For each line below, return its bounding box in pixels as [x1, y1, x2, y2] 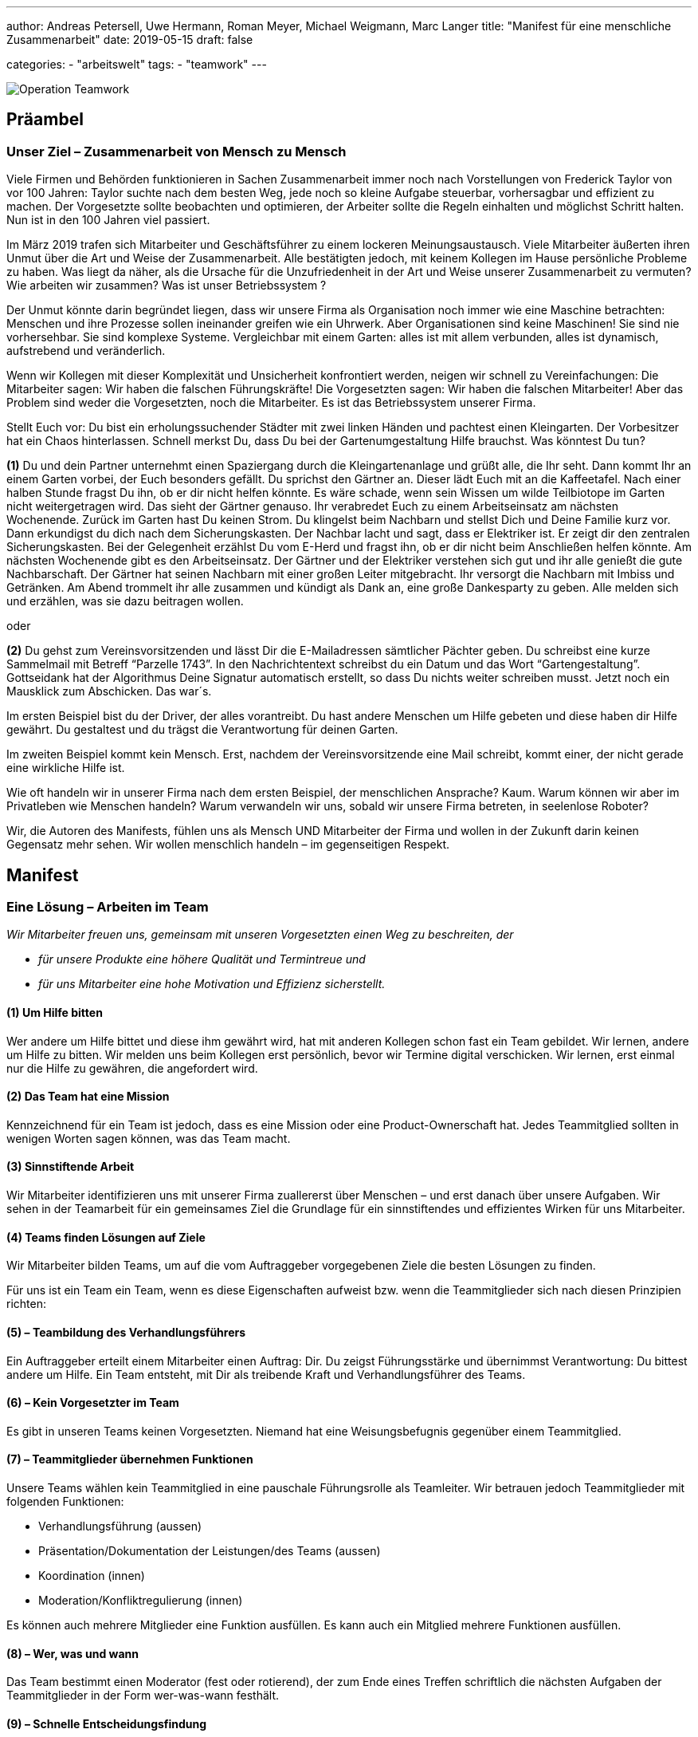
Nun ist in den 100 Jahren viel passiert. [6, 213, 210, 227]
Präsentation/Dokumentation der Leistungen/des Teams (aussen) [38, 1543, 381, 1558]
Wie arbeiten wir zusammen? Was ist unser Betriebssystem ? [6, 278, 327, 293]
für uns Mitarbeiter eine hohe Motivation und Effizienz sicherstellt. [38, 977, 386, 991]
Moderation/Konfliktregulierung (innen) [38, 1593, 243, 1607]
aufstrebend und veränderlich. [6, 344, 166, 358]
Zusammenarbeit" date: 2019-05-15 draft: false [6, 33, 253, 46]
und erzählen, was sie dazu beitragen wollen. [6, 594, 244, 609]
